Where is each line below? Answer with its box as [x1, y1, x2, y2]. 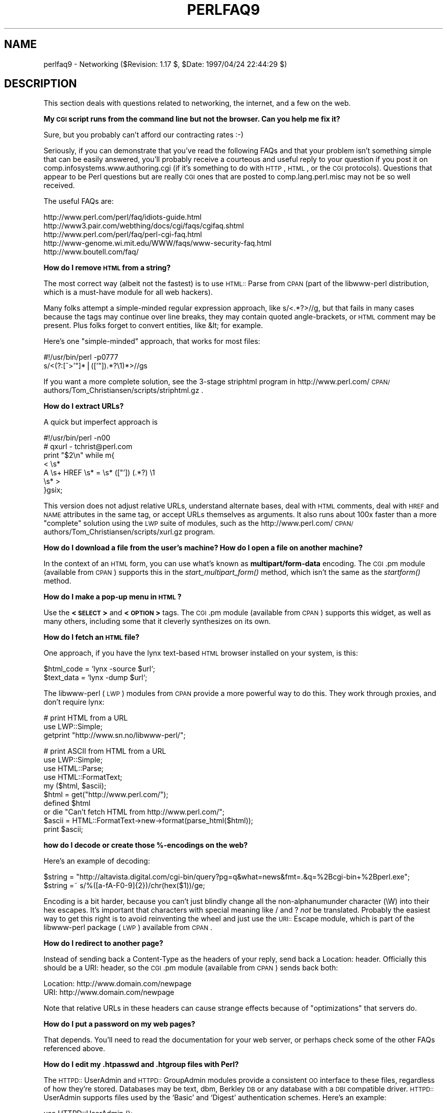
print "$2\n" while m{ [43, 451, 115, 460]
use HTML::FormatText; [43, 773, 122, 782]
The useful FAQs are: [43, 197, 114, 206]
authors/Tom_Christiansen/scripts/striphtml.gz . [43, 386, 204, 395]
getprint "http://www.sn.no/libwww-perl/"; [43, 731, 186, 740]
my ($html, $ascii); [43, 781, 107, 791]
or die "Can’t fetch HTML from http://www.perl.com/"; [43, 807, 225, 817]
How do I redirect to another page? [43, 939, 163, 948]
